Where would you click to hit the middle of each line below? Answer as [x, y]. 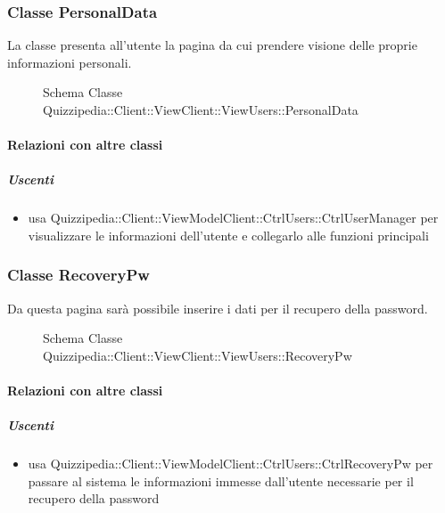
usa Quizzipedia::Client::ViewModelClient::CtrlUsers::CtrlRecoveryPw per [231, 464]
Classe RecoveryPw [78, 275]
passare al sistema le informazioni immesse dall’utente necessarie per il [221, 480]
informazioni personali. [70, 62]
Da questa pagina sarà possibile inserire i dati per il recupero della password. [218, 308]
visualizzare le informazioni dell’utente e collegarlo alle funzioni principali [228, 235]
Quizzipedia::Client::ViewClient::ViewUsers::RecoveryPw [198, 355]
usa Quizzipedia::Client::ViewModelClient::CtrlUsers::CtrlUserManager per [233, 218]
